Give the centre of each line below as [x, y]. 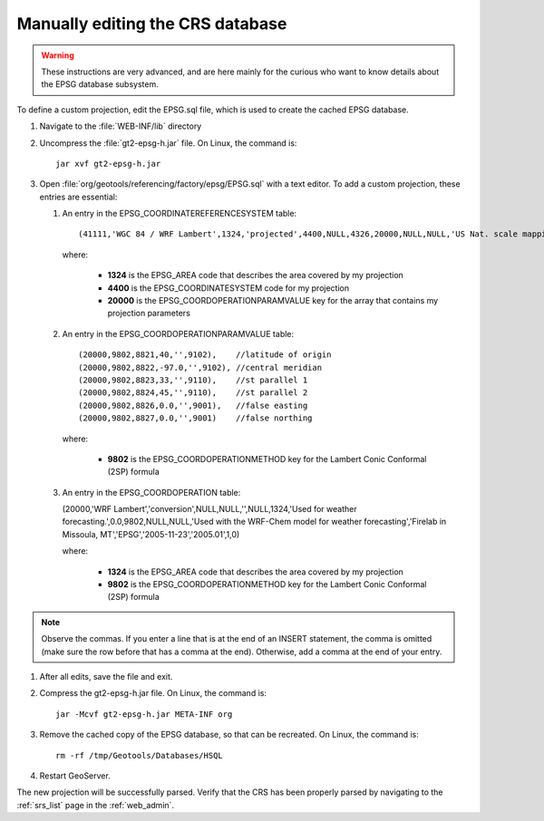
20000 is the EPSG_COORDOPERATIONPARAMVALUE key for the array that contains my [273, 301]
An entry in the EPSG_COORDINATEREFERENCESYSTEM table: [180, 214]
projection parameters [149, 314]
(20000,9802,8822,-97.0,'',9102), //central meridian [200, 367]
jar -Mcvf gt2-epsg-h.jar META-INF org [144, 714]
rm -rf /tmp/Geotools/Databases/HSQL [140, 755]
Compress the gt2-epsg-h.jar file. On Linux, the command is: [153, 693]
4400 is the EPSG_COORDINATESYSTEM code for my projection [228, 288]
